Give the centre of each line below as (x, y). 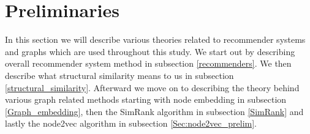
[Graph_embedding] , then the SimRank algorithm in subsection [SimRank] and (154, 111)
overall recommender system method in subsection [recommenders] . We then (148, 63)
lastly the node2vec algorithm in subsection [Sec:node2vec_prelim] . (131, 123)
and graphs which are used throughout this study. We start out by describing (150, 51)
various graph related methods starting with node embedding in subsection (146, 99)
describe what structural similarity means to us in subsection (119, 75)
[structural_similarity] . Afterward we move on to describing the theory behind (152, 87)
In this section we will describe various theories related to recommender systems (155, 39)
